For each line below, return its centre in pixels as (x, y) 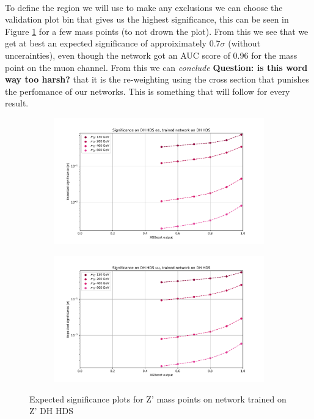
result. (17, 103)
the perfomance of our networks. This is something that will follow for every (148, 91)
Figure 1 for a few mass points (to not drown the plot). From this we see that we (157, 31)
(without (244, 43)
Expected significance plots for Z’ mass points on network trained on (158, 399)
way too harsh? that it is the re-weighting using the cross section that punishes (157, 79)
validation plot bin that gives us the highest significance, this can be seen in (147, 19)
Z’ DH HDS (51, 411)
